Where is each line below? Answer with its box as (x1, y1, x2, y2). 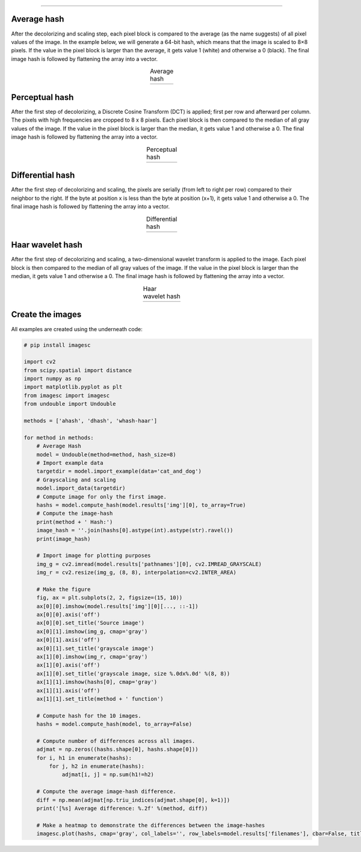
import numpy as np (23, 375, 81, 382)
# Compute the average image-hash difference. (36, 788, 177, 795)
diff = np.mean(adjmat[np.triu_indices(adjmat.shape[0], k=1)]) (36, 797, 230, 803)
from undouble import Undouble (23, 400, 117, 408)
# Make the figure (36, 586, 91, 592)
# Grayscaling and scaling (36, 476, 117, 483)
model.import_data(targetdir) (36, 485, 126, 492)
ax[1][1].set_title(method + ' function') (36, 695, 164, 702)
